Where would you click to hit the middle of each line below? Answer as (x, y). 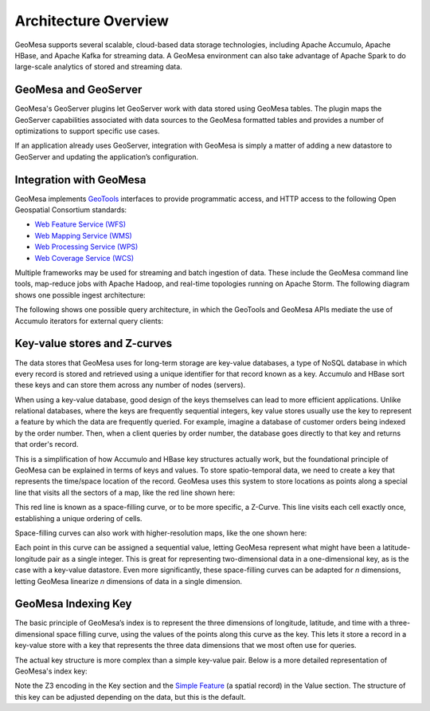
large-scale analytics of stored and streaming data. (98, 67)
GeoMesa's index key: (51, 671)
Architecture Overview (92, 21)
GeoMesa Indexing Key (73, 604)
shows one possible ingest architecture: (80, 294)
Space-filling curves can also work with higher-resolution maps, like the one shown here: (161, 533)
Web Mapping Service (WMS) (84, 235)
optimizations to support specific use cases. (87, 131)
